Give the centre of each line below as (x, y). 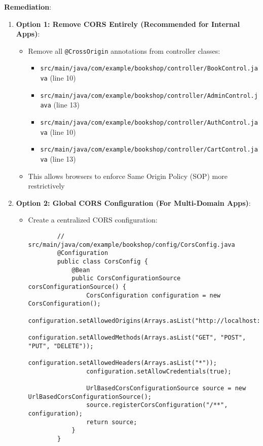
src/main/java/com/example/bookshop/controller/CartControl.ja (149, 150)
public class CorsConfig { (102, 262)
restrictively (46, 186)
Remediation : (28, 7)
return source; (112, 422)
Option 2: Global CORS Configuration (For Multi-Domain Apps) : (133, 202)
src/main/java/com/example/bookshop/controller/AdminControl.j (149, 96)
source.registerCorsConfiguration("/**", (157, 405)
